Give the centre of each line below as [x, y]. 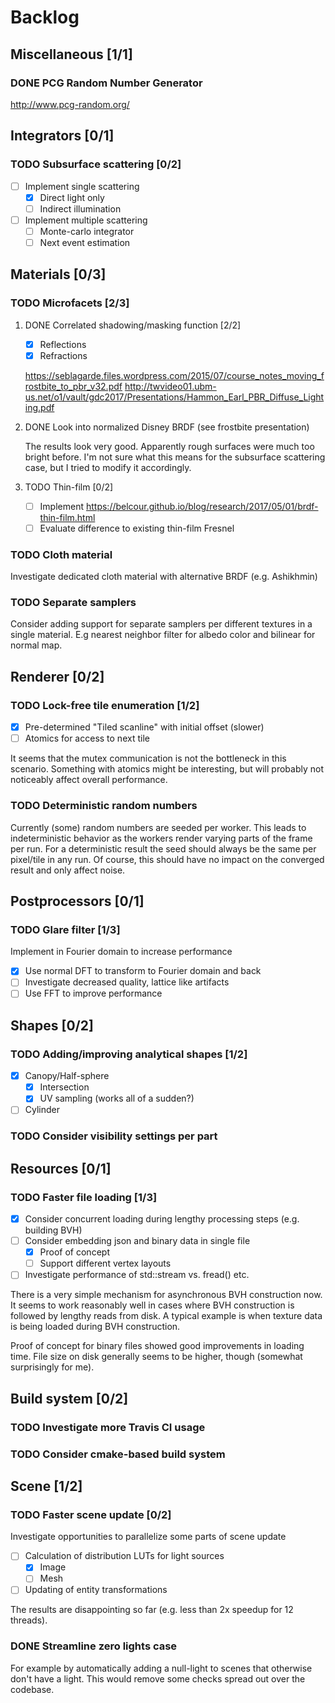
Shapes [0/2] [52, 1025]
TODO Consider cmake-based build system [118, 1454]
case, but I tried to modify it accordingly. [108, 467]
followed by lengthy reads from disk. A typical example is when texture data [166, 1316]
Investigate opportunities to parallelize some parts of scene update [148, 1537]
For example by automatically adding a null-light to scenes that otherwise [161, 1668]
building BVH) [53, 1230]
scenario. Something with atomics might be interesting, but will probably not [167, 769]
